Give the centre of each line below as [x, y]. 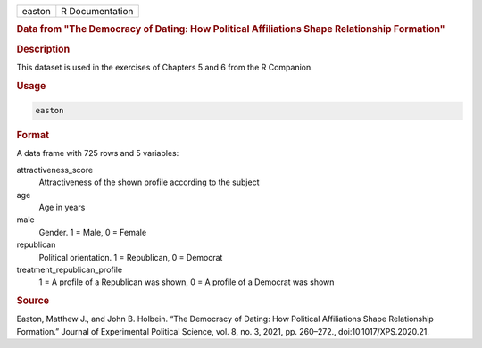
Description [43, 49]
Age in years [62, 207]
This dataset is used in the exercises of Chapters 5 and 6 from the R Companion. [165, 67]
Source [33, 301]
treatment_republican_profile [70, 269]
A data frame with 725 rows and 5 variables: [98, 153]
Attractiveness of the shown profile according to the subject [149, 182]
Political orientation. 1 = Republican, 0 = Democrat [131, 257]
